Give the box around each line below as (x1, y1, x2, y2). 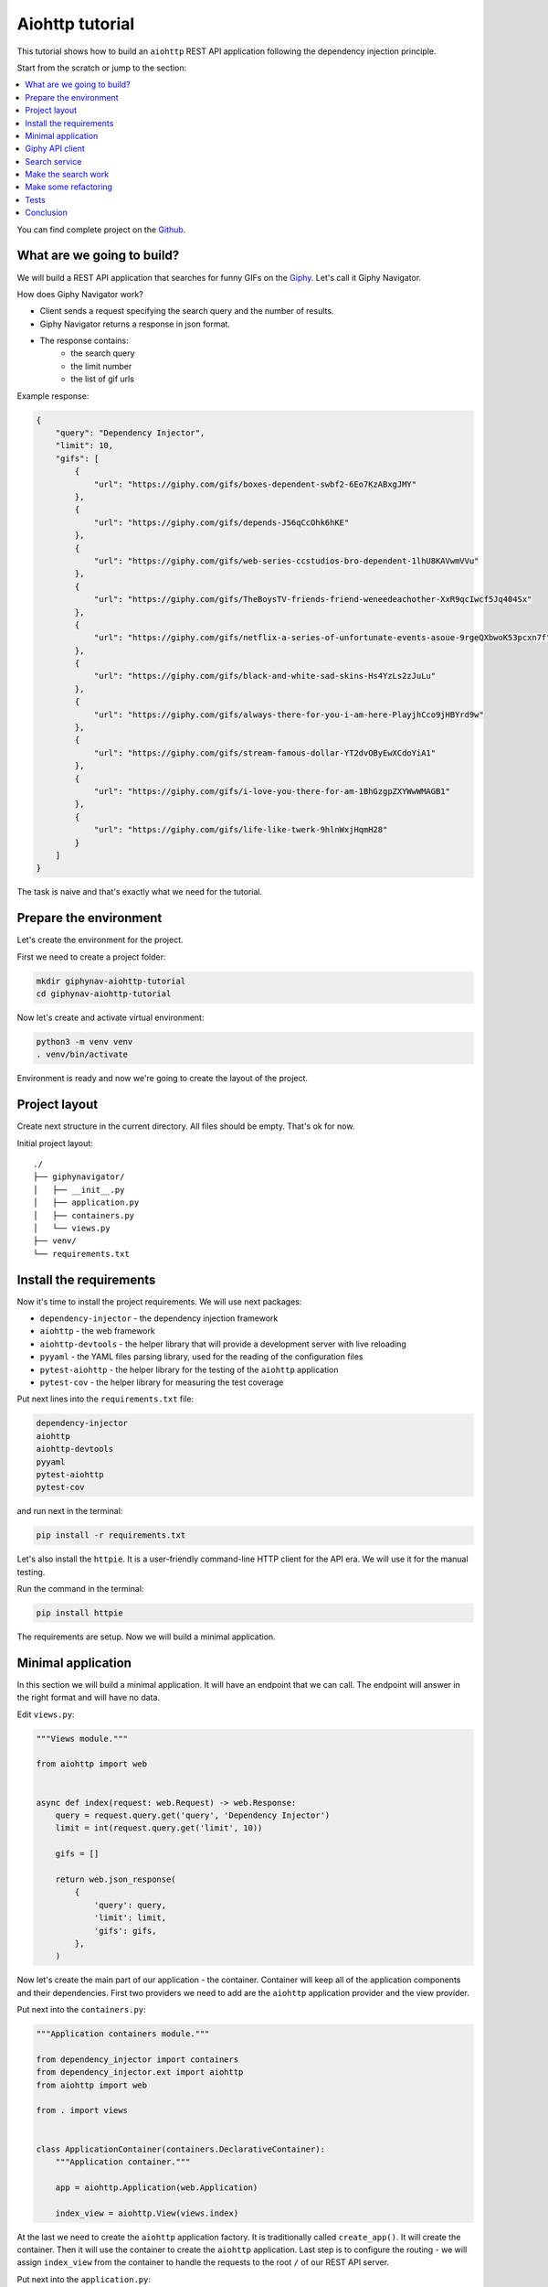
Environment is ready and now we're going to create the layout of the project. (16, 1073, 309, 1084)
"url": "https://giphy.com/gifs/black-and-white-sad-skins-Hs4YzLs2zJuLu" (93, 671, 437, 682)
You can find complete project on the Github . (16, 224, 186, 235)
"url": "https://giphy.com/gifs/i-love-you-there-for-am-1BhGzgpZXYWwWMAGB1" (93, 786, 451, 796)
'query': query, (93, 1899, 167, 1910)
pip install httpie (36, 1608, 123, 1618)
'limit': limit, (93, 1913, 167, 1923)
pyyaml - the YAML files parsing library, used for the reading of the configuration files (39, 1351, 364, 1362)
